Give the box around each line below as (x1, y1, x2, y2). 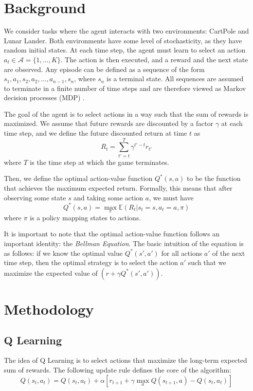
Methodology (4, 299, 94, 319)
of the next (212, 248, 245, 258)
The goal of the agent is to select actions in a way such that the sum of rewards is (4, 108, 249, 119)
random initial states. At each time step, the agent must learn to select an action (4, 45, 246, 55)
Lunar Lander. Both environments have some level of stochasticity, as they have (4, 35, 242, 45)
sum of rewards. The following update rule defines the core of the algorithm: (4, 365, 232, 375)
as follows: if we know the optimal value (4, 248, 123, 258)
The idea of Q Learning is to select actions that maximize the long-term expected (4, 355, 247, 365)
